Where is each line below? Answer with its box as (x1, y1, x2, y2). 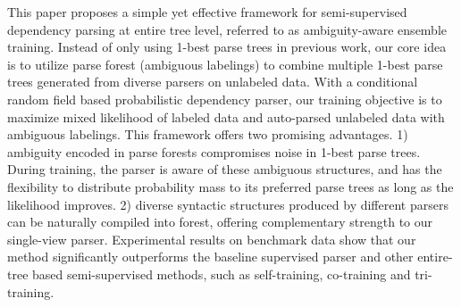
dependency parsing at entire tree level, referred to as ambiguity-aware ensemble (7, 20, 448, 38)
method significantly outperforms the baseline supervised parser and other (7, 247, 414, 266)
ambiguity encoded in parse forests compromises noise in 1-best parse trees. (7, 142, 421, 161)
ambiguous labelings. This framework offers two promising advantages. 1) (7, 125, 408, 144)
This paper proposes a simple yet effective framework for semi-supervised (7, 3, 407, 21)
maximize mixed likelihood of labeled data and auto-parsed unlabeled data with (7, 107, 445, 126)
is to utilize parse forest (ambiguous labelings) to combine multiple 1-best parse (7, 54, 443, 73)
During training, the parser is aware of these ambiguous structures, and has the (7, 160, 442, 178)
